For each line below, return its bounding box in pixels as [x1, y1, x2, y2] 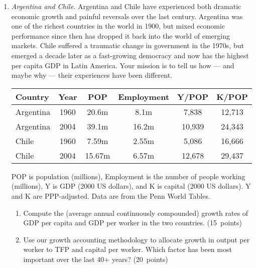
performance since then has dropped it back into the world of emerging [11, 30, 230, 41]
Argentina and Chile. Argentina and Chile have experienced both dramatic [11, 1, 241, 11]
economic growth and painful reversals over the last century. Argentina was [11, 11, 243, 21]
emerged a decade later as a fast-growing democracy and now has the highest [11, 50, 249, 60]
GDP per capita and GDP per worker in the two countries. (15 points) [23, 217, 242, 228]
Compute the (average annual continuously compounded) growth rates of [23, 207, 248, 218]
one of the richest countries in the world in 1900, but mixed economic [11, 21, 225, 31]
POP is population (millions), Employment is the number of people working [11, 171, 245, 181]
